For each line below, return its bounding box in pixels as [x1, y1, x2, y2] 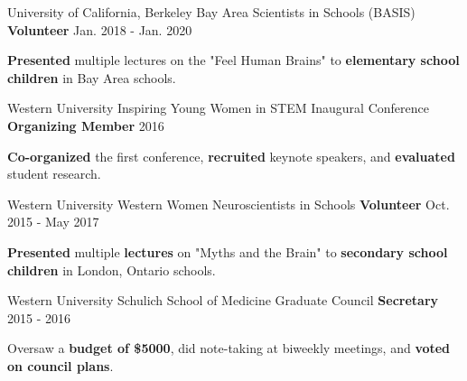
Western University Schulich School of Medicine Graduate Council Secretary [7, 291, 439, 310]
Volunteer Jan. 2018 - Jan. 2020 [7, 20, 192, 39]
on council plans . [7, 356, 114, 375]
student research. [7, 164, 101, 183]
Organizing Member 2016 [7, 116, 164, 135]
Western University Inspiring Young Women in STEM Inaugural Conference [7, 98, 429, 117]
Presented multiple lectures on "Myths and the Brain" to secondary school [7, 242, 448, 261]
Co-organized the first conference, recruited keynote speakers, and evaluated [7, 146, 455, 165]
